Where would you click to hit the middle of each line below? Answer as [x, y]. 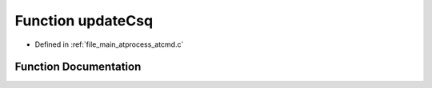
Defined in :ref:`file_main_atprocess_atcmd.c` [109, 44]
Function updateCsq [84, 21]
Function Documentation [78, 67]
